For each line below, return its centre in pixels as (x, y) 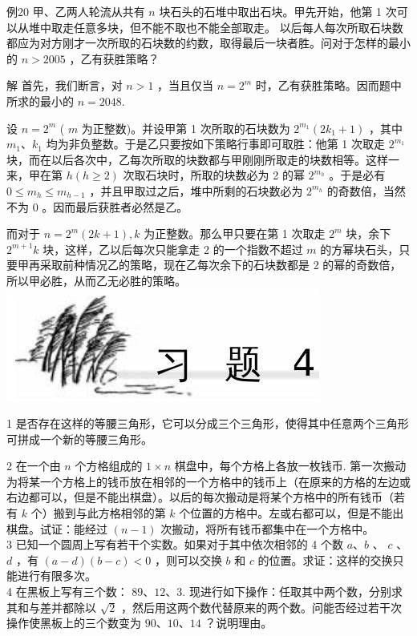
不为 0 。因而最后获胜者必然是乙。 (97, 206)
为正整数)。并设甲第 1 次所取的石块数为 (186, 128)
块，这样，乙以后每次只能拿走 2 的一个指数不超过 (173, 249)
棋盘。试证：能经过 (57, 528)
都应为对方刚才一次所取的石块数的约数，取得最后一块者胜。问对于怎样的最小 (208, 43)
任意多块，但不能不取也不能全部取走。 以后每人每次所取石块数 (238, 27)
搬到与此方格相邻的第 (109, 513)
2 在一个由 (34, 466)
